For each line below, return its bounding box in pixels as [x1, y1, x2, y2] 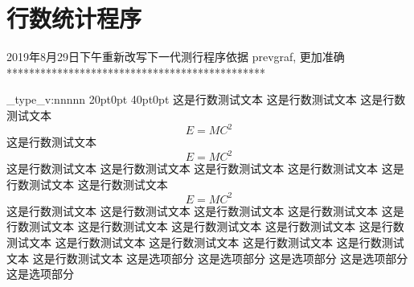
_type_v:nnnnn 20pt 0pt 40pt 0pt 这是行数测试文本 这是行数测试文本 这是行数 [6, 91, 406, 108]
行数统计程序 [6, 2, 142, 35]
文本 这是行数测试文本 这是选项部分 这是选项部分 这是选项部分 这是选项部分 [6, 249, 408, 266]
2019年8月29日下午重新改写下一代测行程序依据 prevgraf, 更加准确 [6, 48, 345, 65]
